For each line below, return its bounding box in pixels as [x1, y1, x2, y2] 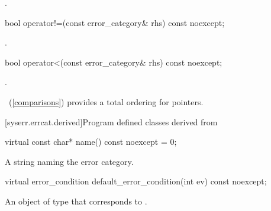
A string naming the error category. [5, 155, 134, 167]
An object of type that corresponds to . [5, 194, 147, 207]
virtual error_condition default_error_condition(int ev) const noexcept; [5, 175, 267, 187]
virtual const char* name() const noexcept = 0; [5, 135, 177, 148]
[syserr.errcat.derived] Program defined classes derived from [5, 115, 218, 128]
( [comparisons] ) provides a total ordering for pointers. [8, 95, 204, 108]
